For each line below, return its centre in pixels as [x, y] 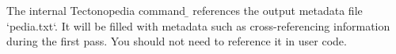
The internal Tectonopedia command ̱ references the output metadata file [185, 10]
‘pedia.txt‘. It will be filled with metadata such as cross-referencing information [198, 25]
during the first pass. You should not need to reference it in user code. [177, 41]
